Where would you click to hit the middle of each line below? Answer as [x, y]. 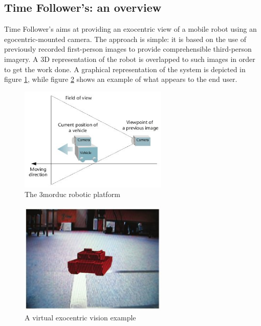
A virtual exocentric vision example [80, 317]
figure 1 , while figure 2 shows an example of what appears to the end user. [121, 79]
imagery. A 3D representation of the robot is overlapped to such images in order [130, 59]
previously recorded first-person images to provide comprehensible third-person [128, 49]
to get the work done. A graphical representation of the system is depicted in [125, 69]
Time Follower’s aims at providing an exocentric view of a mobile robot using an [130, 29]
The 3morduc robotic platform [72, 194]
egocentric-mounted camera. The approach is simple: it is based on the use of [125, 39]
